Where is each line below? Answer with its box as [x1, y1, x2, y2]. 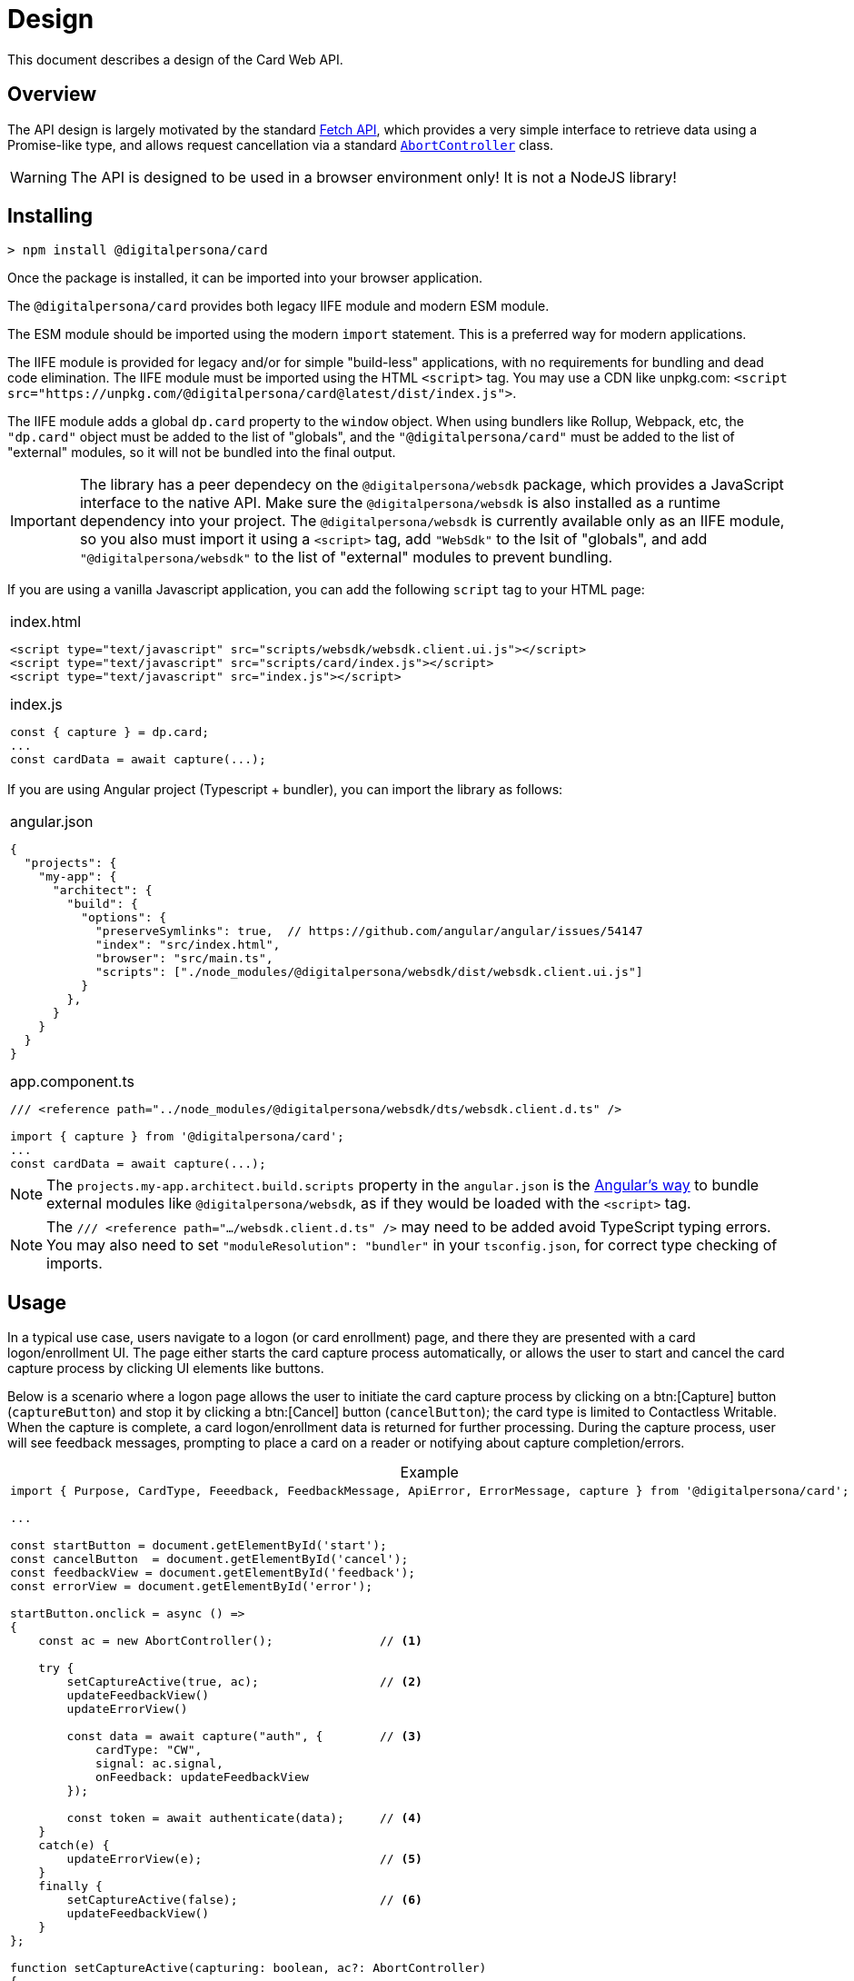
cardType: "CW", [94, 1743, 203, 1757]
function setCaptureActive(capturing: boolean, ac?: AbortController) [10, 1961, 487, 1976]
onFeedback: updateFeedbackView [94, 1770, 309, 1785]
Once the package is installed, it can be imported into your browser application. [7, 270, 482, 286]
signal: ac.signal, [94, 1757, 223, 1771]
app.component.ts [10, 1072, 134, 1091]
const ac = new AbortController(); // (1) [38, 1634, 422, 1648]
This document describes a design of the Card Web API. [7, 51, 343, 67]
